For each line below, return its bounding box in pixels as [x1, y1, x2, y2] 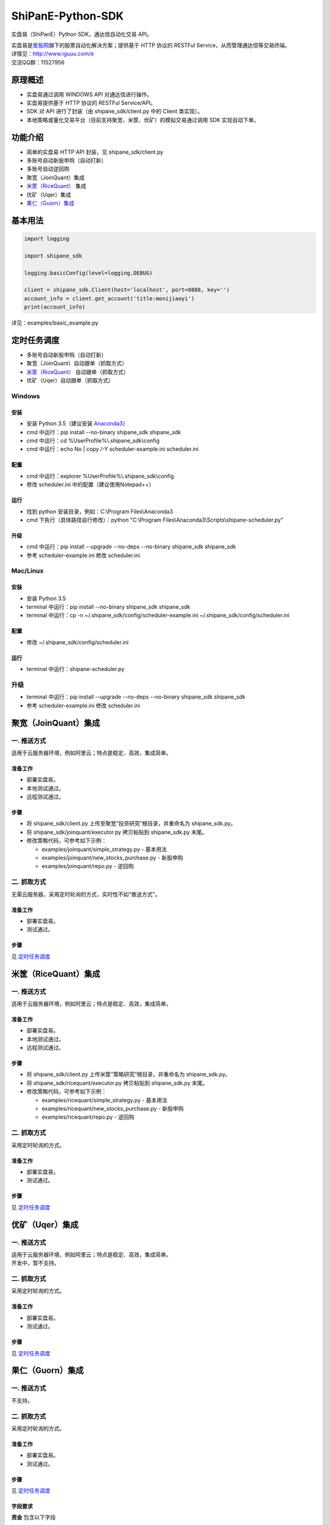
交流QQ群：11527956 [11, 59, 65, 66]
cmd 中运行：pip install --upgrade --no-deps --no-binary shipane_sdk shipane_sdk [26, 543, 236, 550]
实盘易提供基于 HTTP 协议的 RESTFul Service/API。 [26, 99, 157, 107]
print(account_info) [24, 304, 85, 310]
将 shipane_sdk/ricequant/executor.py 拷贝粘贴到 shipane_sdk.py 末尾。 [26, 1079, 208, 1086]
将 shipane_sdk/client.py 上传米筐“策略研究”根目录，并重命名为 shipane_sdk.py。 [26, 1071, 231, 1078]
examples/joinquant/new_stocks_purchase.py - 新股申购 [41, 854, 183, 861]
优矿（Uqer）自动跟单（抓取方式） [26, 377, 114, 384]
